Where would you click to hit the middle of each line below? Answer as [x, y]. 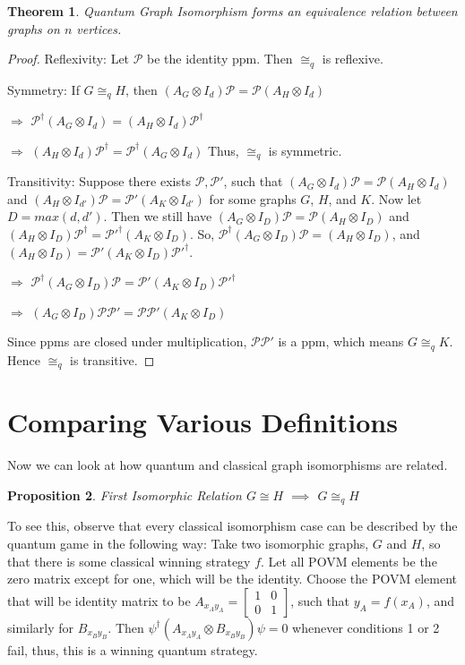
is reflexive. [353, 59]
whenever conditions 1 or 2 [366, 627]
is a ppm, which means [341, 341]
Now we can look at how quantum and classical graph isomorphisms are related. [228, 465]
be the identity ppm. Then [220, 59]
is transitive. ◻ [112, 359]
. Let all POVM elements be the [349, 561]
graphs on [34, 28]
